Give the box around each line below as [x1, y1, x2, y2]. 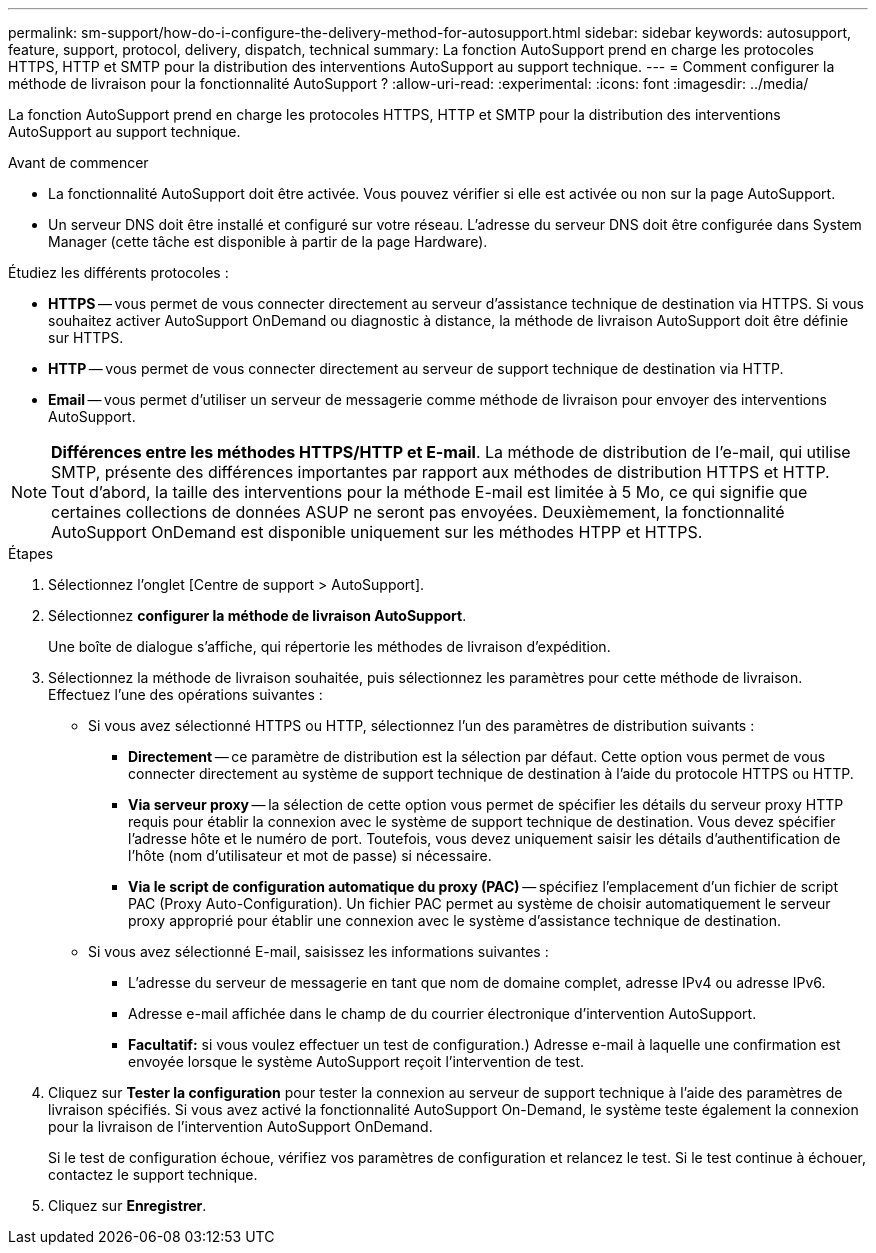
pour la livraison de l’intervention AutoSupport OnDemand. [48, 1118, 433, 1135]
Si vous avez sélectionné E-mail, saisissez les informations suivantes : [88, 943, 549, 960]
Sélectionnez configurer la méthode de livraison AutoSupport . [48, 607, 467, 624]
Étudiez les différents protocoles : [8, 264, 229, 281]
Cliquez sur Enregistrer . [48, 1197, 207, 1214]
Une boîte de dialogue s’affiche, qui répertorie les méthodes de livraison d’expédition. [48, 638, 611, 655]
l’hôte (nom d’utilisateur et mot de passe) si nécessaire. [128, 847, 492, 864]
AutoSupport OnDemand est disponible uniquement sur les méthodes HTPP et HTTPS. [51, 522, 703, 542]
